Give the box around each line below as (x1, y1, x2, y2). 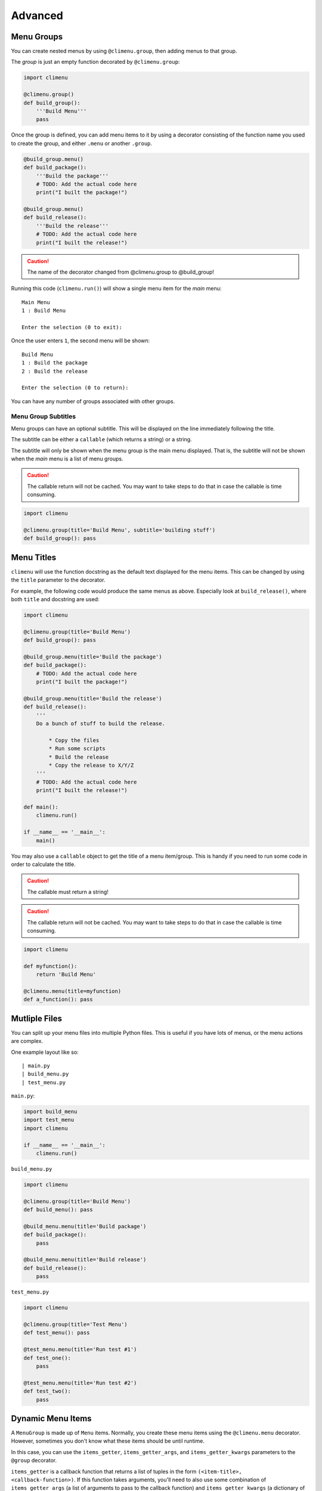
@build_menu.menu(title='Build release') (23, 1256, 147, 1263)
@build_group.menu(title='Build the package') (23, 653, 162, 660)
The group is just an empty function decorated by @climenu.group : (11, 58, 180, 66)
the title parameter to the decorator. (11, 576, 106, 584)
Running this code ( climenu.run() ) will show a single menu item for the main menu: (11, 285, 222, 292)
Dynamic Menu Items (11, 1413, 92, 1424)
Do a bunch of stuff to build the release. (36, 720, 165, 727)
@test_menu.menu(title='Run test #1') (23, 1346, 137, 1353)
